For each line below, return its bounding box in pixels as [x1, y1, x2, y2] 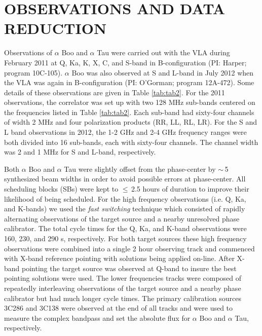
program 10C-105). [4, 67, 63, 78]
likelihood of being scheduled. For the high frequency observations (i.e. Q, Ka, [4, 193, 246, 204]
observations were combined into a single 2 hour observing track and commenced [4, 243, 255, 253]
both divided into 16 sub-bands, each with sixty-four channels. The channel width [4, 136, 258, 147]
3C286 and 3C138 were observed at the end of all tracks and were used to [4, 303, 233, 313]
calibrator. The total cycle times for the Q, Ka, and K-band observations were [4, 223, 247, 234]
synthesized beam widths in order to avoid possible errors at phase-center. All [4, 173, 246, 184]
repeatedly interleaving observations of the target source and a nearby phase [4, 282, 241, 293]
